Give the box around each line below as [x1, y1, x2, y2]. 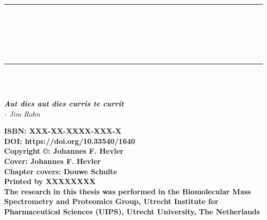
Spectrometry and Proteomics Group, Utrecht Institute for [4, 196, 219, 207]
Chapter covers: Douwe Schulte [4, 166, 118, 176]
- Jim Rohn [4, 108, 40, 119]
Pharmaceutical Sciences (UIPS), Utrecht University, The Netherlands [4, 206, 260, 216]
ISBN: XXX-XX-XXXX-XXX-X [4, 125, 122, 136]
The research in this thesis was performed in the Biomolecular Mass [4, 186, 251, 196]
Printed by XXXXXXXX [4, 176, 96, 187]
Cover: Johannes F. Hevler [4, 155, 101, 166]
